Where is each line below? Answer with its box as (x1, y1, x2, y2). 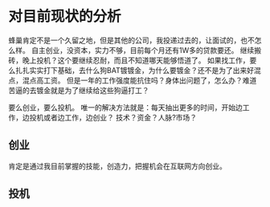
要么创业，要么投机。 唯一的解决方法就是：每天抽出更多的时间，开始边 (8, 102, 243, 112)
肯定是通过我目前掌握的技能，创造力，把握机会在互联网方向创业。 (8, 161, 227, 171)
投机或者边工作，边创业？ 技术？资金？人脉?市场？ (29, 112, 198, 122)
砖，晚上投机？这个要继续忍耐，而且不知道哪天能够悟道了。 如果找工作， (8, 55, 250, 65)
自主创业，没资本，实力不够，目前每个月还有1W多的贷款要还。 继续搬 (31, 45, 262, 55)
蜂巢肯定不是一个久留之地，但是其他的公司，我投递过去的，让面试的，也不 (8, 35, 255, 45)
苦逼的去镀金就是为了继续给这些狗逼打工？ (8, 85, 149, 95)
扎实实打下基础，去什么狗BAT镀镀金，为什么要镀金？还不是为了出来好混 (22, 65, 261, 75)
